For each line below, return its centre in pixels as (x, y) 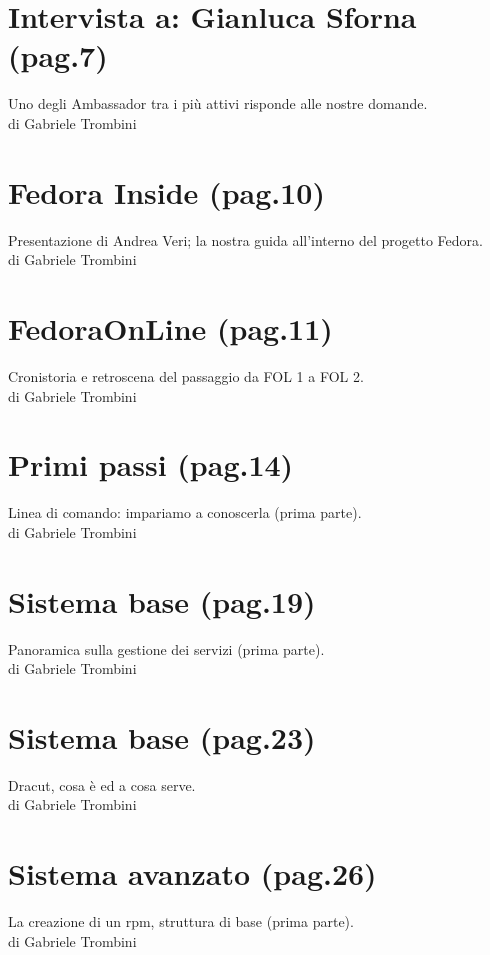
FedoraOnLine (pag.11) (170, 328)
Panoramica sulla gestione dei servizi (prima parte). (166, 648)
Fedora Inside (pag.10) (166, 191)
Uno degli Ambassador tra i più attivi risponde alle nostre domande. (218, 103)
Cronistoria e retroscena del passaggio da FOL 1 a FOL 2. (186, 375)
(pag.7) (58, 55)
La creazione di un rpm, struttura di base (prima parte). (181, 921)
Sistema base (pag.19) (162, 600)
